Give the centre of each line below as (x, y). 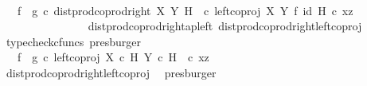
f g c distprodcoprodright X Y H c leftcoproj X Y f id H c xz (185, 10)
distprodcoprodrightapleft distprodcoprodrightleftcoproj (225, 26)
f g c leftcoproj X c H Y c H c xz (113, 57)
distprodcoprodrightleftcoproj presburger (111, 72)
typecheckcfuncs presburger (74, 41)
